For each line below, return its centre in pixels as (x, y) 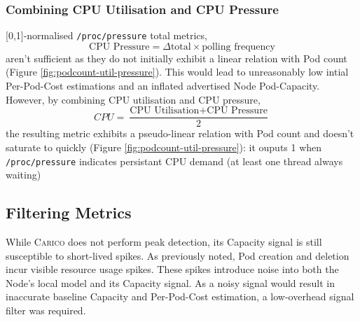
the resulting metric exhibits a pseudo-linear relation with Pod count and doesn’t (180, 133)
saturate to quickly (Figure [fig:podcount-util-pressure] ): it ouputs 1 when (164, 147)
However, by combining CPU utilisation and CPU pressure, (133, 99)
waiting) (23, 175)
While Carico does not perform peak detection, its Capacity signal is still (164, 241)
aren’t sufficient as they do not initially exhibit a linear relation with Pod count (176, 58)
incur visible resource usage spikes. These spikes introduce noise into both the (172, 269)
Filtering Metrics (69, 212)
